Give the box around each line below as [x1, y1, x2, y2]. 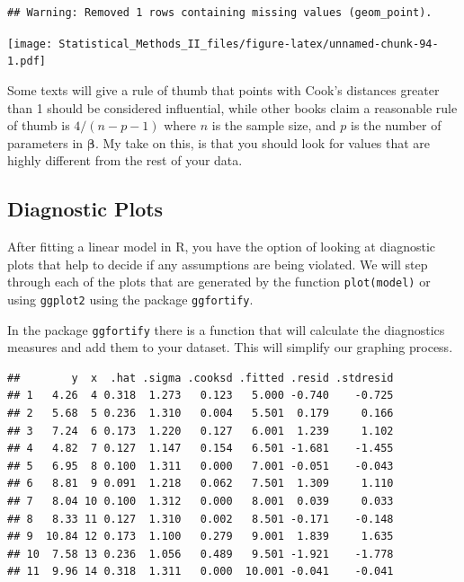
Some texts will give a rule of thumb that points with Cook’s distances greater [7, 80, 440, 99]
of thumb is [7, 116, 70, 135]
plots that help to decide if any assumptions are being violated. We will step [7, 254, 428, 273]
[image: [7, 37, 53, 50]
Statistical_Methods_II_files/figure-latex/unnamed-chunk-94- [58, 37, 439, 50]
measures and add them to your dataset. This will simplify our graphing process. [7, 338, 453, 357]
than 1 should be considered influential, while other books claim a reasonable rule [7, 98, 458, 117]
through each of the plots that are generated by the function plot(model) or [7, 272, 431, 291]
